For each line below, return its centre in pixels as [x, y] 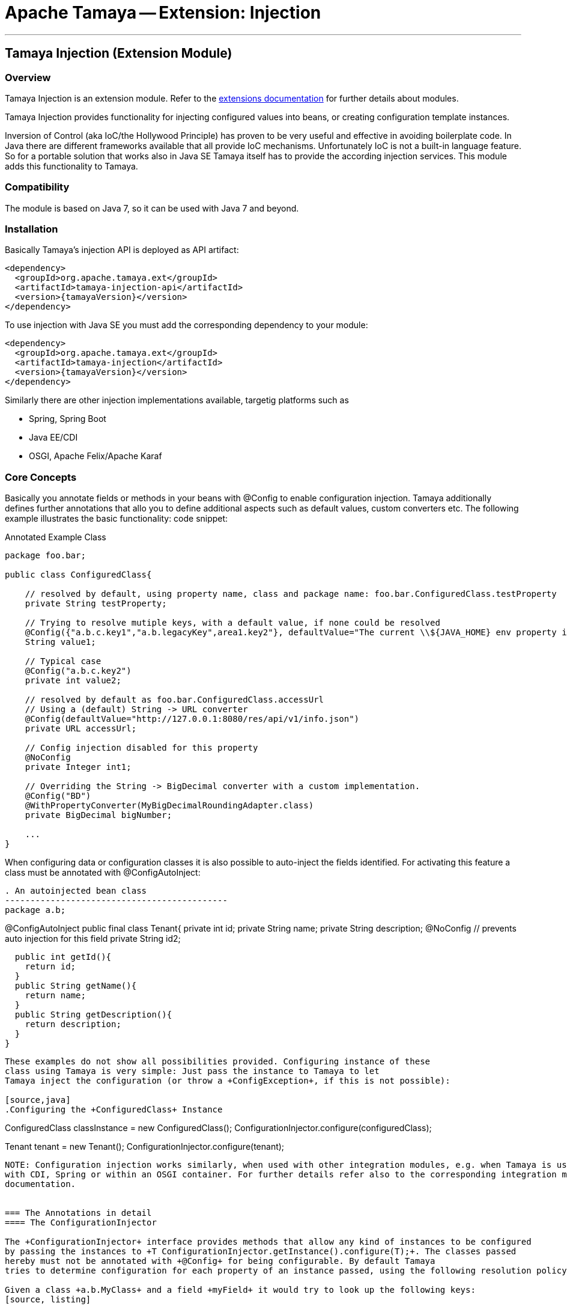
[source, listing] [48, 1300]
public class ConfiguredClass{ [78, 575]
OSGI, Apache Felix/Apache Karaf [96, 456]
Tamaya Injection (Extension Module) [119, 53]
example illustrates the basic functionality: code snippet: [117, 519]
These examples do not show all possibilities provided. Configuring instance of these [218, 1062]
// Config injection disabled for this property [141, 748]
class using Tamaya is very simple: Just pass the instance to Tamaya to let [192, 1071]
